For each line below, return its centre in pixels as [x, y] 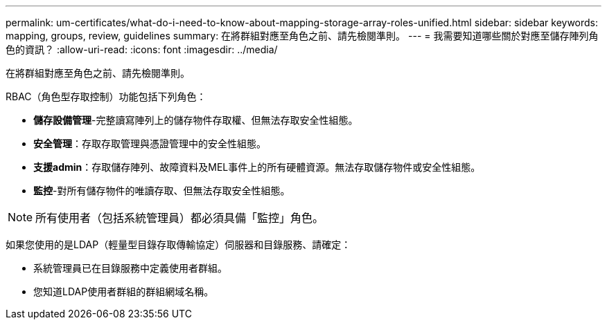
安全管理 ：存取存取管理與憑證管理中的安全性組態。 [150, 143]
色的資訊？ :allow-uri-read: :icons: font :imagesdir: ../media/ [142, 49]
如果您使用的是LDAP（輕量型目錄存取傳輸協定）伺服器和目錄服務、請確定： [178, 244]
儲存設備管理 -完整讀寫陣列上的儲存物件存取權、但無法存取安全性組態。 [196, 120]
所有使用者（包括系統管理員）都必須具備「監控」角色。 [180, 218]
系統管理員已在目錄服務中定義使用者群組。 [130, 268]
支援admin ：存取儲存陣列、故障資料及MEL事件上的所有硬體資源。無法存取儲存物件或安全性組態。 [257, 167]
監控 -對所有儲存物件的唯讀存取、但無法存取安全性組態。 [162, 191]
